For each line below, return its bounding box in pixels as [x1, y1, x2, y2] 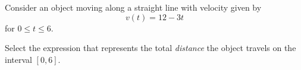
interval [5, 53, 32, 65]
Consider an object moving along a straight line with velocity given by [5, 1, 262, 13]
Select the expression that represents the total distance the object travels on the [5, 42, 296, 54]
